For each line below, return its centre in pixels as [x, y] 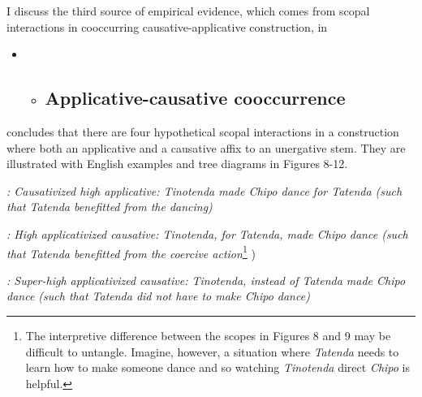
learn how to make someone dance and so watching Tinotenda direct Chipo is [218, 367]
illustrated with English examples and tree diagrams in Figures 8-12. [177, 164]
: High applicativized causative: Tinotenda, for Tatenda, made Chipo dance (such [207, 233]
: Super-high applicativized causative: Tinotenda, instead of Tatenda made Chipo [206, 280]
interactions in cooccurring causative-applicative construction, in [167, 26]
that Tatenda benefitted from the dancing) [110, 207]
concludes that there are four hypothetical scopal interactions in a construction [203, 131]
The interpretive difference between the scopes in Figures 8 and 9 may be [208, 335]
